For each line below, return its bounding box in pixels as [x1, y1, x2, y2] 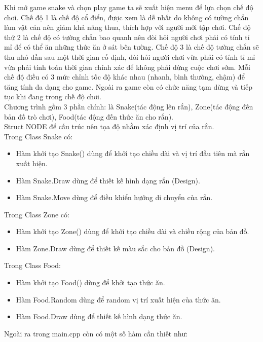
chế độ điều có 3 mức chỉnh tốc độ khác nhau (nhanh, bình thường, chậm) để [4, 71, 245, 82]
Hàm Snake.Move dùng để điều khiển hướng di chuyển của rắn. [16, 192, 213, 203]
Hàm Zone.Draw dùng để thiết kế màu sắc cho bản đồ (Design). [16, 243, 215, 253]
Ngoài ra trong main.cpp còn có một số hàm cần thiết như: [4, 328, 188, 338]
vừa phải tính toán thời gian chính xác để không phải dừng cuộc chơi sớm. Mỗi [4, 61, 250, 72]
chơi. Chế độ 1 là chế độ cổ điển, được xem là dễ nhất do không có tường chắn [4, 12, 249, 22]
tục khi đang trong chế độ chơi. [4, 91, 101, 102]
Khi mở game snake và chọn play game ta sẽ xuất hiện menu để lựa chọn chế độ [4, 2, 253, 12]
